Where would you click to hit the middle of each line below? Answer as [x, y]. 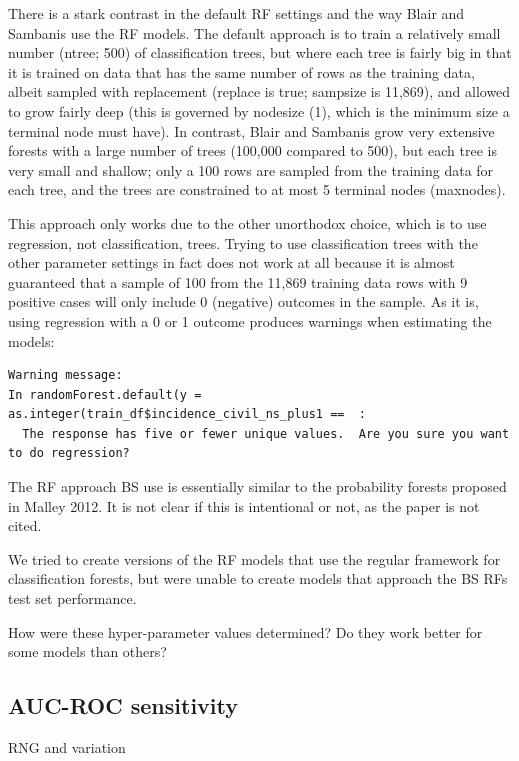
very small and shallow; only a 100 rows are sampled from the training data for [251, 169]
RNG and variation [67, 747]
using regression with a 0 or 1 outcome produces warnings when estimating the [250, 320]
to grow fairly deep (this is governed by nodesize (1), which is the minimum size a [259, 110]
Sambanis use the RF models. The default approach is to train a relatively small [254, 32]
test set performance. [72, 598]
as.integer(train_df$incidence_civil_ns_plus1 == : [187, 414]
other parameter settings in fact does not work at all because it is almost [231, 262]
